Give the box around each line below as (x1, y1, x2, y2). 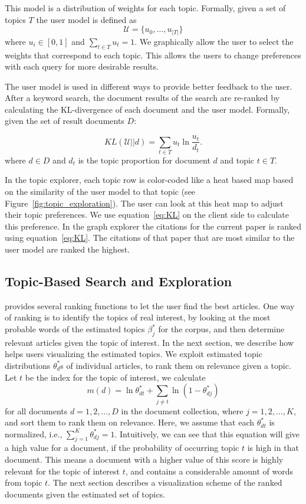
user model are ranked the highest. (5, 243, 130, 256)
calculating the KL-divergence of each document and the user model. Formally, (5, 103, 290, 115)
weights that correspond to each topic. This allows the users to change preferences (5, 48, 301, 61)
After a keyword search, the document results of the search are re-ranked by (5, 91, 280, 104)
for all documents (5, 404, 68, 417)
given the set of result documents (5, 114, 124, 127)
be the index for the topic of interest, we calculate (25, 371, 206, 383)
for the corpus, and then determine (158, 323, 285, 335)
